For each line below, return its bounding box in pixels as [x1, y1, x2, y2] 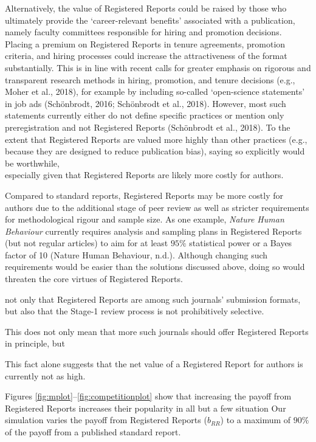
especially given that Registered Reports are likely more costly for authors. [5, 168, 284, 181]
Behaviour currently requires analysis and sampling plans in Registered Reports [5, 224, 302, 237]
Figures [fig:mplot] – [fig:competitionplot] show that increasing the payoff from [5, 390, 292, 402]
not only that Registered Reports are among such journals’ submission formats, [5, 292, 301, 305]
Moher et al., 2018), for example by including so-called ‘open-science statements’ [5, 85, 305, 98]
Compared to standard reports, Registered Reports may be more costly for [5, 188, 284, 201]
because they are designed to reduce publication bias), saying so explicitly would [5, 145, 305, 157]
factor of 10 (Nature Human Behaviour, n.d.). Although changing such [5, 248, 268, 261]
